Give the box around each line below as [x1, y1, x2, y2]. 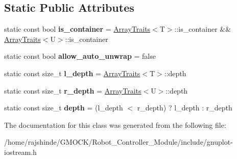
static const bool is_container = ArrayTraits [4, 24, 151, 34]
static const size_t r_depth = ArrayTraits [4, 85, 141, 96]
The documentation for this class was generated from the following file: [4, 119, 226, 130]
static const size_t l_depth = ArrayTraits [4, 67, 140, 78]
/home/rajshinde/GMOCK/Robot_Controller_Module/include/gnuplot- [4, 137, 233, 147]
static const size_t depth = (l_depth [4, 102, 123, 113]
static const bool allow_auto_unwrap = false [4, 51, 156, 61]
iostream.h [4, 146, 37, 157]
